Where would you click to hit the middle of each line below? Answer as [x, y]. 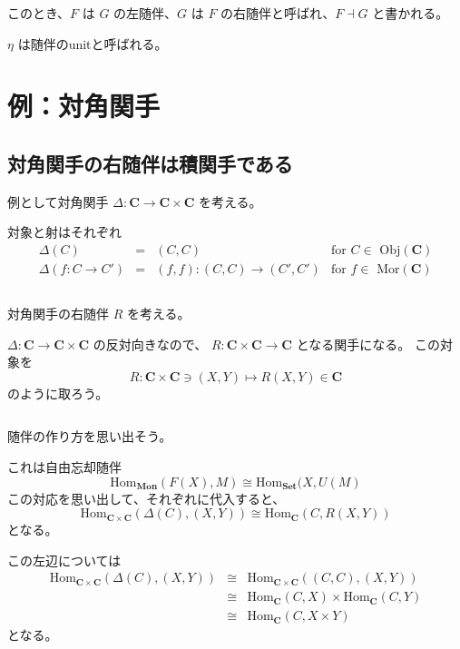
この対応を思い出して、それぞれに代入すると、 [147, 498]
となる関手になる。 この [368, 344]
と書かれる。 [411, 13]
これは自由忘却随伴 [64, 466]
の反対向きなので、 [150, 344]
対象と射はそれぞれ [64, 232]
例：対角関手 [84, 106]
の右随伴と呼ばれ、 [278, 13]
